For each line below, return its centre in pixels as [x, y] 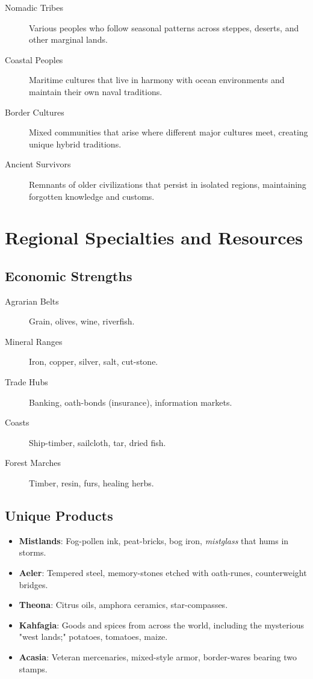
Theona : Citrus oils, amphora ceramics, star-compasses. [123, 605]
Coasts [17, 422]
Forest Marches [33, 463]
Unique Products [59, 516]
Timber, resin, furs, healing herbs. [91, 483]
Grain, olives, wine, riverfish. [82, 321]
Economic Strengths [69, 275]
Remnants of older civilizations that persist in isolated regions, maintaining [168, 184]
